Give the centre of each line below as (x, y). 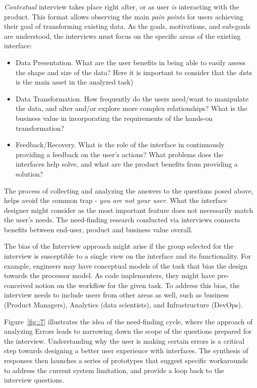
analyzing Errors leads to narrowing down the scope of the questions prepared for (128, 331)
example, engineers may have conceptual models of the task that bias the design (126, 265)
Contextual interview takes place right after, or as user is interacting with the (122, 6)
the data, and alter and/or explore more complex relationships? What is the (131, 108)
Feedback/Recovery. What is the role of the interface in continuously (120, 145)
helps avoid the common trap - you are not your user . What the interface (116, 200)
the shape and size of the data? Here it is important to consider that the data (134, 72)
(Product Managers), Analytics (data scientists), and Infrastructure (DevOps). (124, 305)
